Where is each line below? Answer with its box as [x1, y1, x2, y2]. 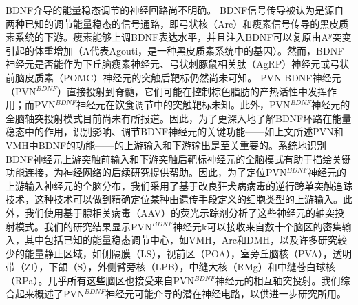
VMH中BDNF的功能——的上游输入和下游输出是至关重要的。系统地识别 [6, 137, 327, 152]
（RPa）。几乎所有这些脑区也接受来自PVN [6, 273, 194, 287]
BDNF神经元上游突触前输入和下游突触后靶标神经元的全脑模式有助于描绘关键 [6, 151, 352, 166]
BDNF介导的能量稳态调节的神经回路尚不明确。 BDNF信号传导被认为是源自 [6, 3, 344, 17]
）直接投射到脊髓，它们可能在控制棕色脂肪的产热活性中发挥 [57, 83, 328, 98]
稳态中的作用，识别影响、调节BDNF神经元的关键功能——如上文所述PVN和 [6, 124, 344, 139]
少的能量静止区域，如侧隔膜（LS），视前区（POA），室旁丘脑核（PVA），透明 [6, 246, 352, 260]
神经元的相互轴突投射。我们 [215, 273, 341, 287]
